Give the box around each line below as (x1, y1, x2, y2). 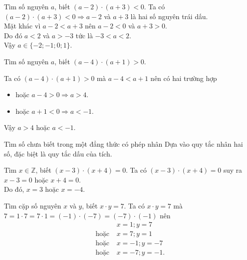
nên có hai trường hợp (150, 73, 217, 83)
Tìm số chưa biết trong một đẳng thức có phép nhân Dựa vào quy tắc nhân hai (4, 138, 243, 149)
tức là (75, 30, 93, 40)
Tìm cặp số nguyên (4, 200, 61, 210)
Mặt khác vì (4, 21, 41, 31)
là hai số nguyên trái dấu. (130, 11, 208, 21)
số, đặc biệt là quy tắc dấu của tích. (4, 148, 112, 158)
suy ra (223, 165, 242, 175)
